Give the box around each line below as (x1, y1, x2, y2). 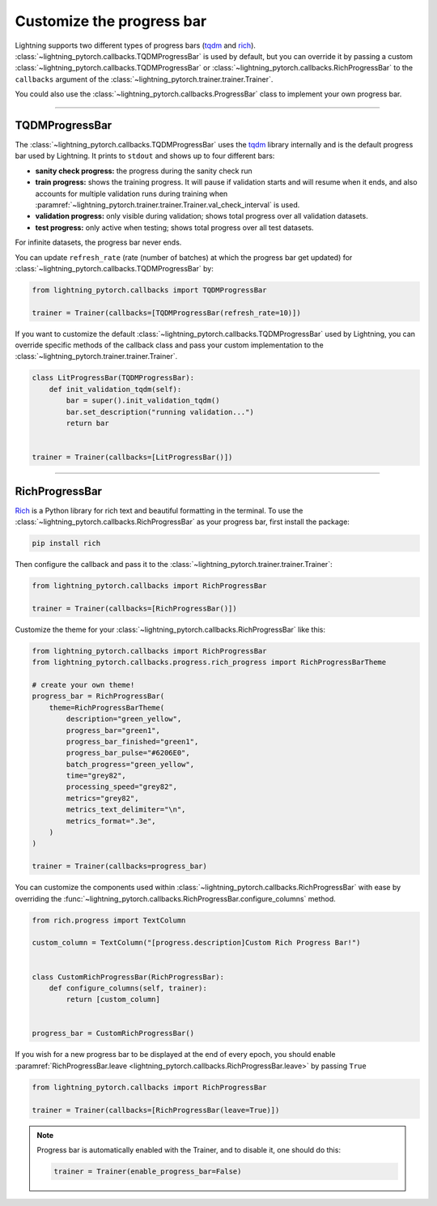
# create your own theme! (32, 680, 135, 689)
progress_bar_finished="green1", (66, 737, 199, 746)
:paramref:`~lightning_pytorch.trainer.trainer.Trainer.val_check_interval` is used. (35, 199, 300, 210)
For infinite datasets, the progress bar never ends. (15, 237, 182, 247)
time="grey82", (66, 771, 127, 781)
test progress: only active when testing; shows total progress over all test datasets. (35, 223, 315, 232)
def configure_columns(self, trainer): (49, 983, 208, 992)
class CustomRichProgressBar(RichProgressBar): (32, 972, 224, 982)
